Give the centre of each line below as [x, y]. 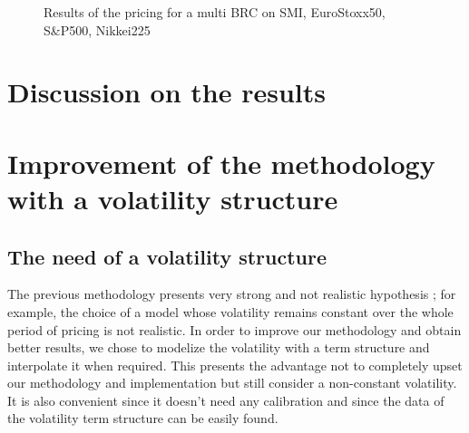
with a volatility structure [173, 198]
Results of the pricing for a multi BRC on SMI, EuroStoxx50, [215, 12]
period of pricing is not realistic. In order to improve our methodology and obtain [234, 329]
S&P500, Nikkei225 [97, 29]
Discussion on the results [167, 92]
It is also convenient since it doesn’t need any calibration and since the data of [226, 400]
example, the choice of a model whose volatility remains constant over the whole [230, 311]
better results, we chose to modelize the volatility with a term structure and [219, 347]
